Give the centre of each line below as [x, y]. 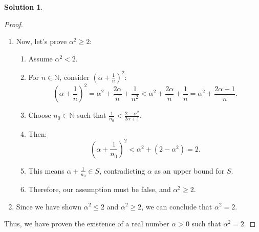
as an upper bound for [189, 170]
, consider [74, 77]
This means [46, 170]
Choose [40, 115]
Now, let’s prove [41, 41]
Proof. [14, 24]
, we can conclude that [177, 206]
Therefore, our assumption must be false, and [100, 189]
